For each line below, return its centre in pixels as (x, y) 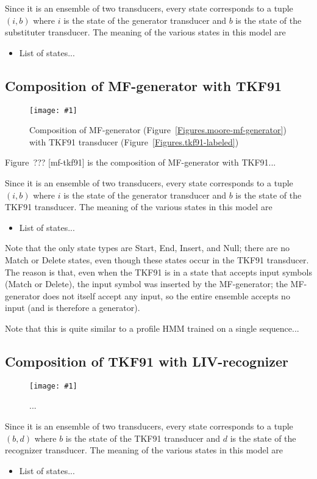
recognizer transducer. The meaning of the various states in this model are (144, 450)
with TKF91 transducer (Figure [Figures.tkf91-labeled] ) (134, 141)
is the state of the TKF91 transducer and (143, 438)
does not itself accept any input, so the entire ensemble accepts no (166, 295)
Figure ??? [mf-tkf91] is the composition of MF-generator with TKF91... (141, 162)
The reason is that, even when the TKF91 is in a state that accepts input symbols (158, 272)
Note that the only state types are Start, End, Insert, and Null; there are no (147, 248)
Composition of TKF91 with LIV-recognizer (147, 361)
